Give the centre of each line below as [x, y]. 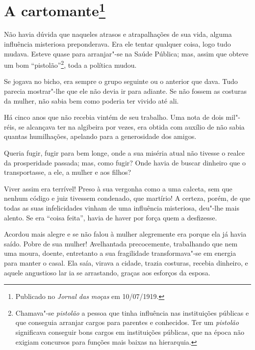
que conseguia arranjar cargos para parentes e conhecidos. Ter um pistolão [127, 322]
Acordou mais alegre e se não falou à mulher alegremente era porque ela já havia [125, 234]
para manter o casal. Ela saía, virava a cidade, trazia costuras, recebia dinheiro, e [126, 262]
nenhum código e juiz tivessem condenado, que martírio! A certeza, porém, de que [127, 198]
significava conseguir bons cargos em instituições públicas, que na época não [130, 332]
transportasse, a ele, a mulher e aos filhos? [68, 172]
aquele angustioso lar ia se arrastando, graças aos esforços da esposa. [107, 272]
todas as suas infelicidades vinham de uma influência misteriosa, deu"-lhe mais [122, 208]
